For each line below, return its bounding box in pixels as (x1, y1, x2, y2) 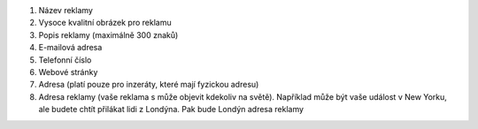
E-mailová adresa (38, 42, 103, 53)
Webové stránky (38, 66, 98, 77)
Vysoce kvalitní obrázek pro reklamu (38, 18, 172, 28)
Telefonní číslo (38, 54, 92, 65)
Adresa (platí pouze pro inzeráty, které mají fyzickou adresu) (38, 80, 259, 90)
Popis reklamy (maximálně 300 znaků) (38, 29, 179, 40)
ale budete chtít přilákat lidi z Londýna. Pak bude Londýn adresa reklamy (38, 104, 305, 115)
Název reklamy (38, 5, 93, 15)
